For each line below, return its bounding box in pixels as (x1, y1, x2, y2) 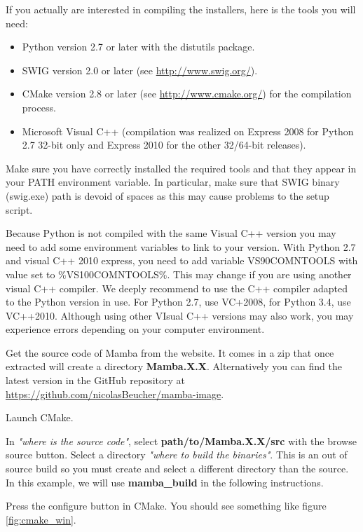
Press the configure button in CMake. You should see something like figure (6, 498, 327, 513)
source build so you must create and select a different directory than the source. (6, 461, 349, 476)
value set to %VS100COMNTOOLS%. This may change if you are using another (6, 266, 352, 281)
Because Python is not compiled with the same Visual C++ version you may (6, 226, 336, 240)
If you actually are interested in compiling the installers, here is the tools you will (6, 2, 356, 16)
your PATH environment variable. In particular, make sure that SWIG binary (6, 175, 340, 189)
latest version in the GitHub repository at (6, 373, 185, 388)
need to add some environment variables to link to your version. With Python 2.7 (6, 239, 356, 254)
